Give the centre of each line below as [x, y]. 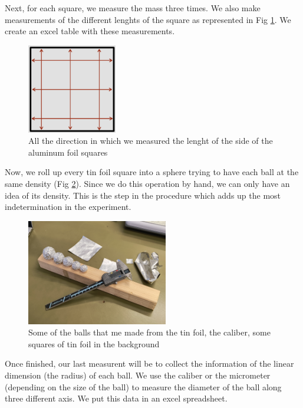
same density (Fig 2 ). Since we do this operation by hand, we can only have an [147, 183]
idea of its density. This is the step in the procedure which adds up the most [143, 195]
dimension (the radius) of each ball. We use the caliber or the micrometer [138, 375]
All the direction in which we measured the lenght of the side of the [151, 141]
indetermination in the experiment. [68, 207]
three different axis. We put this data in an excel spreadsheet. [116, 398]
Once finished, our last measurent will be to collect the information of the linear [149, 363]
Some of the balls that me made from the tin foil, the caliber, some [149, 332]
